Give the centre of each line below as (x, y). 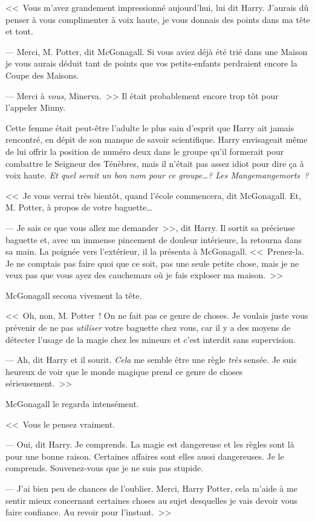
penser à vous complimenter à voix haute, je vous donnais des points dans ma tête (158, 19)
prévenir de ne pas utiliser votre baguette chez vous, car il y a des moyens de (148, 328)
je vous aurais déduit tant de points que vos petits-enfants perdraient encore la (151, 63)
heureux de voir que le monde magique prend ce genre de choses (124, 371)
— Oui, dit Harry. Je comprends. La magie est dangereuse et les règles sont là (150, 444)
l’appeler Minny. (36, 107)
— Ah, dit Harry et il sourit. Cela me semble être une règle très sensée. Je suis (151, 360)
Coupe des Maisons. (42, 75)
